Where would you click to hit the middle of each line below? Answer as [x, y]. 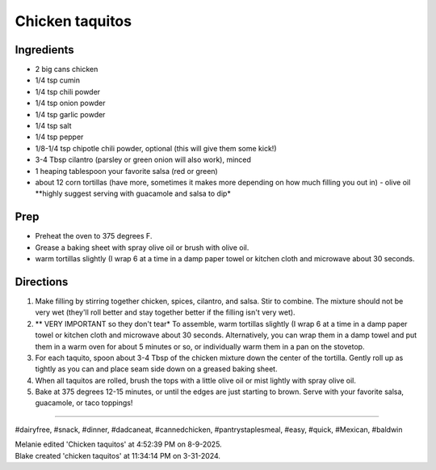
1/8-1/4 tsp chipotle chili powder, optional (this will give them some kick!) [156, 148]
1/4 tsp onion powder [70, 103]
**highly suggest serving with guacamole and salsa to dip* [133, 193]
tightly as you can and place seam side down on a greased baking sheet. [156, 369]
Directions [42, 282]
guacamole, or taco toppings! [84, 403]
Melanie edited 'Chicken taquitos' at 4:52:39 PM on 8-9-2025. [118, 444]
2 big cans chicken [67, 70]
